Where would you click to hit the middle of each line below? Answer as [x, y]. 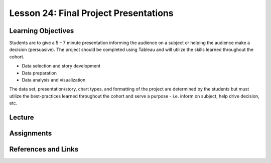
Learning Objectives [42, 31]
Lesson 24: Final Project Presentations [91, 13]
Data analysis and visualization [54, 80]
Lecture [22, 117]
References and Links [44, 149]
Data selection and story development [61, 66]
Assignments [31, 133]
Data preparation [39, 73]
